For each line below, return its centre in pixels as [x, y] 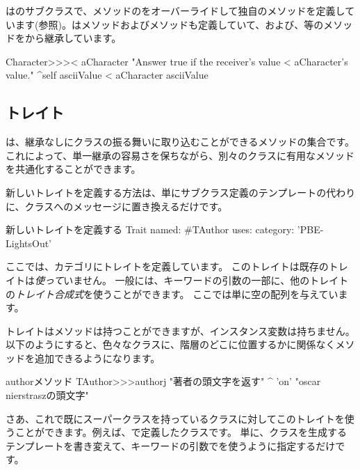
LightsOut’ [29, 243]
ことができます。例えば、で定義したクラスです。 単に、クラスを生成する [181, 432]
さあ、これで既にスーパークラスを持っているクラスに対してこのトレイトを [175, 418]
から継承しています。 [73, 38]
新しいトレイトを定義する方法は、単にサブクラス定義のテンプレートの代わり [181, 192]
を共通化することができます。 [73, 169]
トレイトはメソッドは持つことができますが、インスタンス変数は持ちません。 [180, 330]
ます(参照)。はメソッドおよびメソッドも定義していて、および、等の [169, 24]
